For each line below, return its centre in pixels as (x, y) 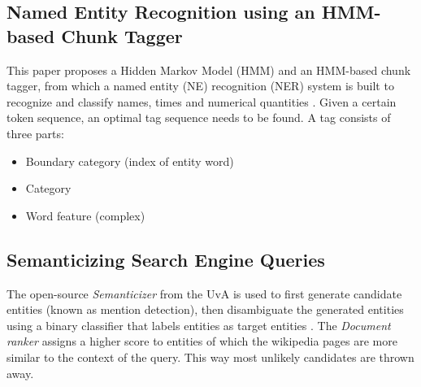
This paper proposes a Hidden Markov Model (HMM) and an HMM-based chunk (209, 70)
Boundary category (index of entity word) (130, 161)
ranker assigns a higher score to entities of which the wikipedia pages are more (202, 341)
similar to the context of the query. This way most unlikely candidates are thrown (210, 357)
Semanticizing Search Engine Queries (166, 259)
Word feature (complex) (85, 215)
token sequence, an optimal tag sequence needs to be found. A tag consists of (199, 117)
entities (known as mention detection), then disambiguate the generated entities (205, 309)
